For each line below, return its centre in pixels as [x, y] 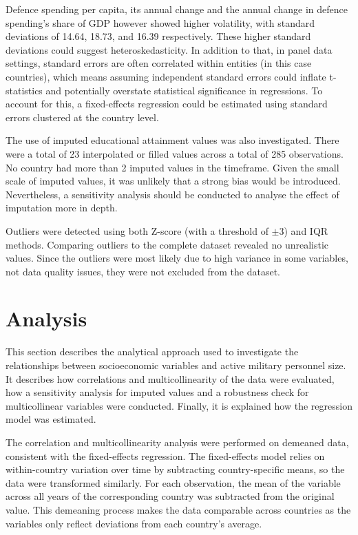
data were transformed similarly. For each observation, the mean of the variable [173, 482]
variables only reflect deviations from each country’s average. [134, 523]
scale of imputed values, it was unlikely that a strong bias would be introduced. [173, 181]
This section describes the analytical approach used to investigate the [152, 352]
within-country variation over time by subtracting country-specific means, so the [175, 469]
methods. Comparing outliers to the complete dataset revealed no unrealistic [167, 244]
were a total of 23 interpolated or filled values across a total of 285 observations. [175, 153]
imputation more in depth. [62, 208]
